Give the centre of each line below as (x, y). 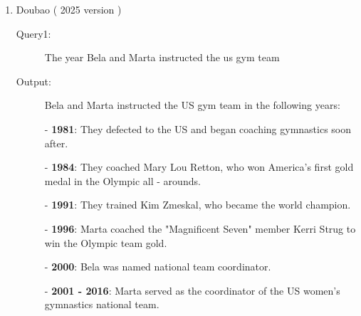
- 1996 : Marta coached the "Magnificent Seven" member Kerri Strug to (200, 228)
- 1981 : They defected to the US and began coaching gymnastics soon (198, 128)
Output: (33, 81)
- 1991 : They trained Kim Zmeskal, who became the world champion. (198, 205)
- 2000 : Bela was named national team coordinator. (158, 267)
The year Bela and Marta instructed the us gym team (162, 57)
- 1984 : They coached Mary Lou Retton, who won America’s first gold (199, 167)
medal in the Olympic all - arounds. (122, 180)
